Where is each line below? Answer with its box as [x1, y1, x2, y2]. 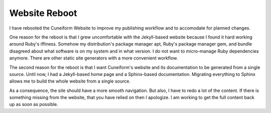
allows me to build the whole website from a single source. [9, 78, 130, 84]
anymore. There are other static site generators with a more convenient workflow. [9, 55, 178, 61]
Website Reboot [9, 7, 77, 18]
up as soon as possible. [9, 101, 58, 107]
